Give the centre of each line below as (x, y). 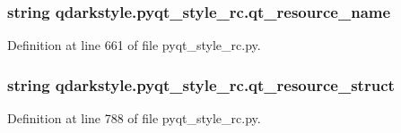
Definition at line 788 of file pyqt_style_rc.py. (134, 118)
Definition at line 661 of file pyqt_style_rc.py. (134, 45)
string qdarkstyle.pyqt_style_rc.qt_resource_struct (201, 84)
